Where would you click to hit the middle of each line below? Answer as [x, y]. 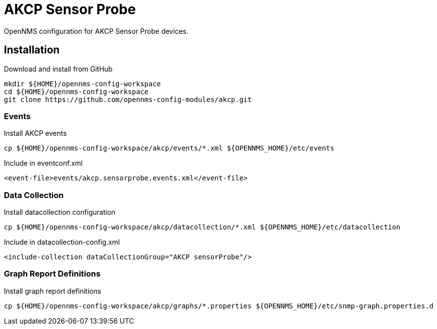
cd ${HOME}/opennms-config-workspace [76, 91]
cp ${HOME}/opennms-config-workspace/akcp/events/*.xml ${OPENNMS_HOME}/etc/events [169, 148]
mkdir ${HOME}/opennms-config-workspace [83, 84]
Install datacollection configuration [60, 212]
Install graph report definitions [53, 291]
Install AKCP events [36, 133]
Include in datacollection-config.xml [62, 242]
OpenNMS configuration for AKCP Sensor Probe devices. [96, 31]
